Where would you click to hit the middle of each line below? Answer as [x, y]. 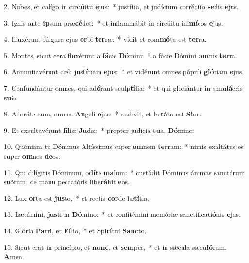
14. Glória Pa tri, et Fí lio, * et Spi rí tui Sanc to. [75, 230]
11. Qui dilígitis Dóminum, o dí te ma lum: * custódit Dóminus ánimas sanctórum [124, 172]
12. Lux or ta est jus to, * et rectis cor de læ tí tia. [77, 198]
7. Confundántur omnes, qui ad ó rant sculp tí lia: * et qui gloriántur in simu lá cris [123, 88]
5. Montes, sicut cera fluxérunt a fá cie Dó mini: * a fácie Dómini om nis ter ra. [121, 55]
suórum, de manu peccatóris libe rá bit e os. [67, 182]
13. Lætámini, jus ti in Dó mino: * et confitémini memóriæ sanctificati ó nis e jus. [122, 214]
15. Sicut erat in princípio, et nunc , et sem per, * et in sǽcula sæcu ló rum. [115, 247]
